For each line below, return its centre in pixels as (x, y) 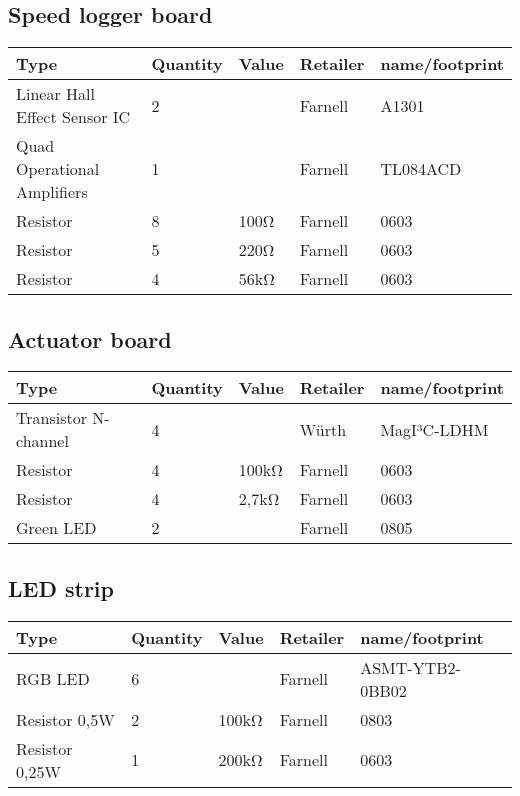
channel (42, 441)
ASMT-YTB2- (410, 667)
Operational (58, 169)
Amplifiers (52, 192)
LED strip (61, 587)
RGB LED (53, 679)
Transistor (51, 418)
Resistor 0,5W (65, 719)
